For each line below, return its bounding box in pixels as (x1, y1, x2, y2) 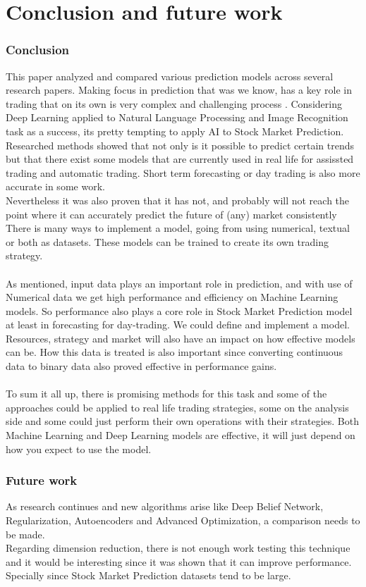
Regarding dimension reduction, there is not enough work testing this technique (6, 540, 350, 555)
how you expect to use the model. (6, 441, 152, 456)
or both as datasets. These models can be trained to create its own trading (6, 234, 329, 249)
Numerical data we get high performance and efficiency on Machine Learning (6, 290, 338, 304)
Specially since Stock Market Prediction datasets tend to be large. (6, 568, 291, 583)
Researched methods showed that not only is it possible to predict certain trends (6, 137, 354, 152)
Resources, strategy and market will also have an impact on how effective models (6, 330, 355, 345)
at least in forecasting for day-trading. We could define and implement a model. (6, 317, 350, 332)
